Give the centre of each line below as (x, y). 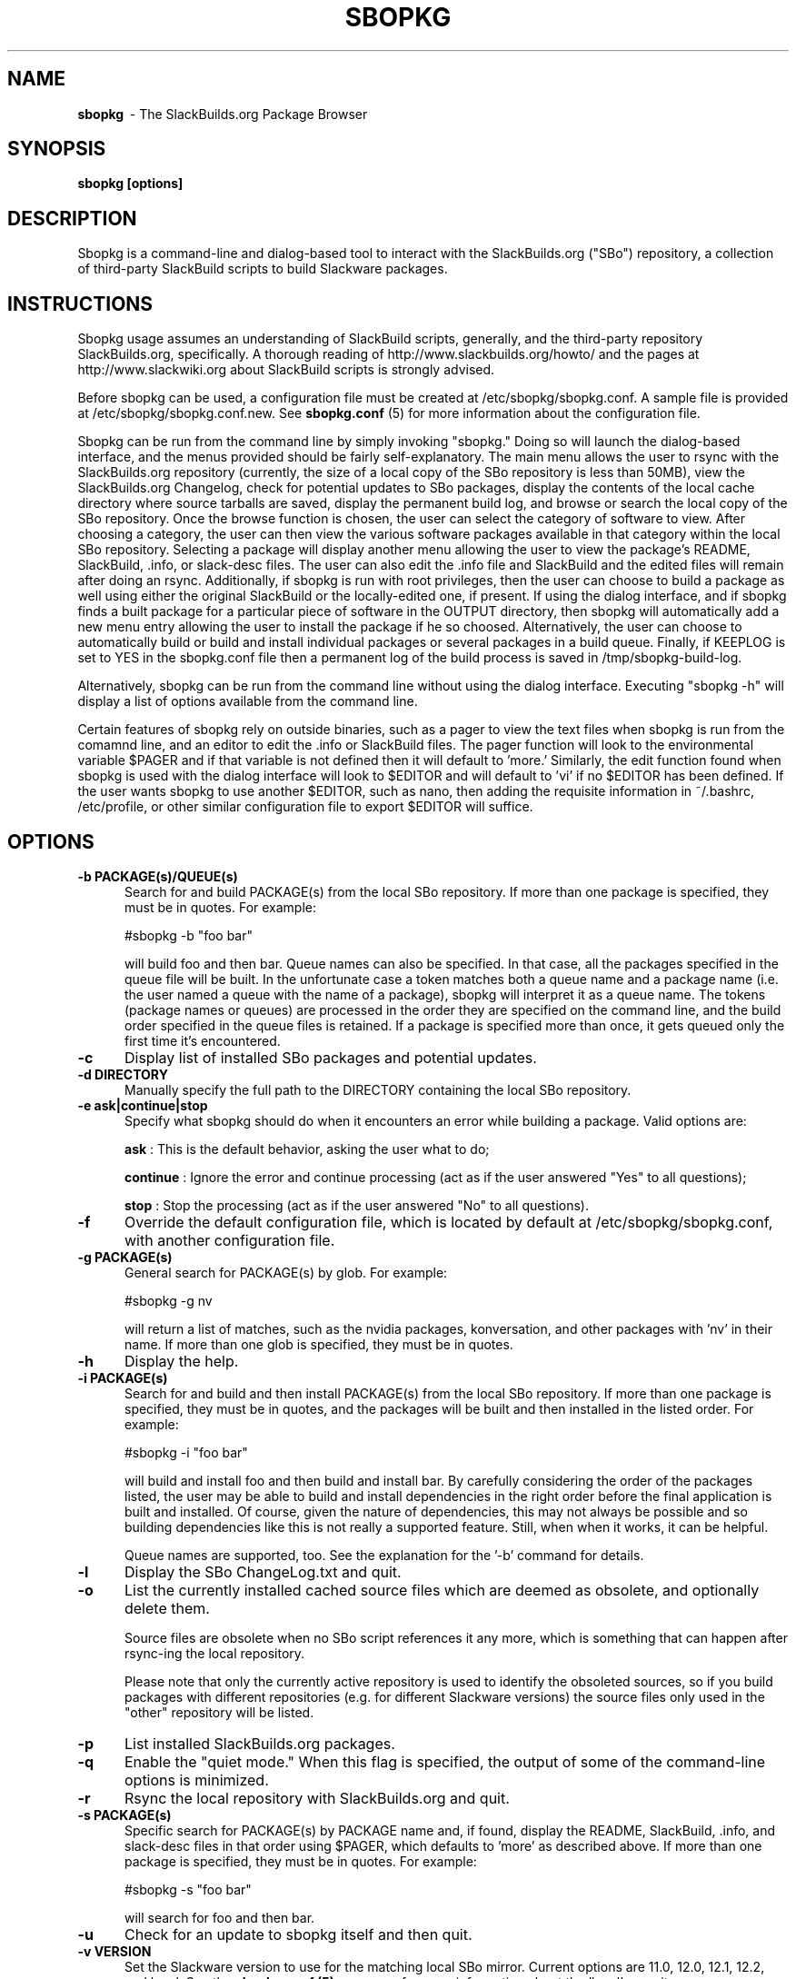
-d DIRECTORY (123, 1074)
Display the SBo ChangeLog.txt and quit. (263, 1571)
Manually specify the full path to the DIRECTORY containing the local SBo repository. (378, 1089)
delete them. (167, 1608)
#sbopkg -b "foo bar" (189, 935)
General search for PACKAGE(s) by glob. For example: (286, 1272)
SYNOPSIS (57, 149)
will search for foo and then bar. (220, 1917)
